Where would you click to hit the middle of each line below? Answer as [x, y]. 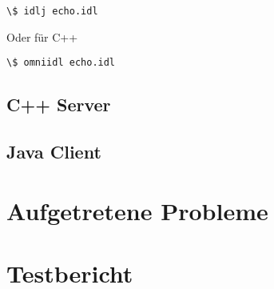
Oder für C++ [42, 36]
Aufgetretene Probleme [137, 210]
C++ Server [59, 104]
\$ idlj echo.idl [52, 11]
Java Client [54, 152]
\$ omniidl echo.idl [61, 63]
